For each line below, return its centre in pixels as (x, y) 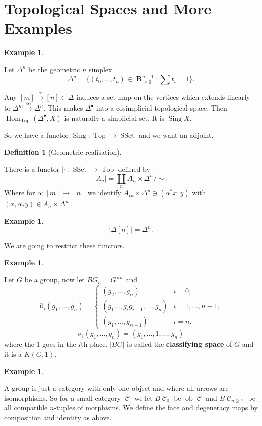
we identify (104, 193)
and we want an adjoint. (176, 135)
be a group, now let (54, 279)
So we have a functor (36, 135)
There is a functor (32, 169)
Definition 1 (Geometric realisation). (63, 152)
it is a (13, 354)
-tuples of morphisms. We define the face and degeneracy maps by (156, 408)
